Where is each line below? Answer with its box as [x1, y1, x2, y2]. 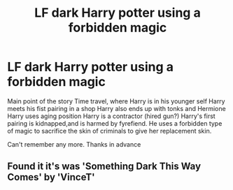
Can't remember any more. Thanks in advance [7, 140, 141, 148]
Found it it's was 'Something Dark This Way [7, 161, 202, 173]
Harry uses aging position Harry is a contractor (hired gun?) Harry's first [7, 112, 216, 120]
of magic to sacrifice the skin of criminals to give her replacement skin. [7, 126, 212, 135]
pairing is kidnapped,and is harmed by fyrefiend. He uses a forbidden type [7, 119, 223, 127]
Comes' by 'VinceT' [7, 171, 96, 183]
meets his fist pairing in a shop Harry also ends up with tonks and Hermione [7, 104, 226, 112]
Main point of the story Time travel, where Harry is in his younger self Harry [7, 96, 225, 105]
